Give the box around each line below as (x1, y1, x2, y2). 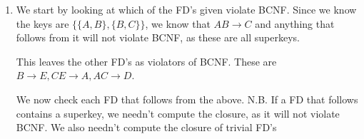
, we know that (145, 16, 211, 31)
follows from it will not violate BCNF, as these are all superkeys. (16, 30, 300, 45)
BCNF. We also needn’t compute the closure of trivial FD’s (16, 120, 277, 135)
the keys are (16, 16, 69, 31)
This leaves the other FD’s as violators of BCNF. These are (16, 53, 277, 68)
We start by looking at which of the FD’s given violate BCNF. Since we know (16, 2, 357, 16)
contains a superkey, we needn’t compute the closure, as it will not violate (16, 105, 340, 120)
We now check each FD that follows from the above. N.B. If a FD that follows (16, 91, 358, 106)
